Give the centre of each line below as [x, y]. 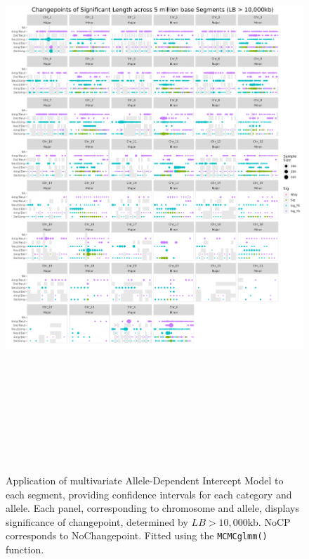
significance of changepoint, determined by [97, 521]
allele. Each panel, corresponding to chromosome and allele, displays [152, 508]
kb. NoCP [269, 521]
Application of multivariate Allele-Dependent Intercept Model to [145, 481]
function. [25, 549]
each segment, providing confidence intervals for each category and [149, 494]
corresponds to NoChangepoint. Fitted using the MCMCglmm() [137, 535]
